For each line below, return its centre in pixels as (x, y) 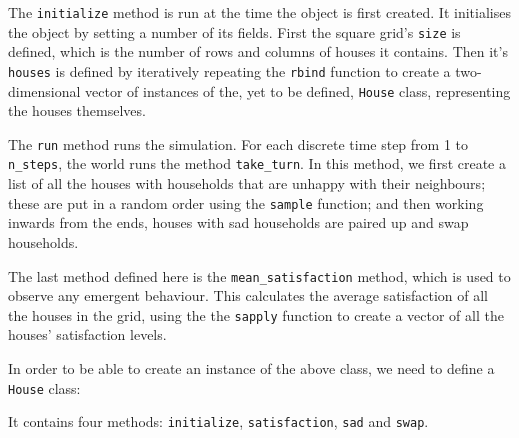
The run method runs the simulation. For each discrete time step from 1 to (238, 143)
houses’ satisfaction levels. (87, 334)
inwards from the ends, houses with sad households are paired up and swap (238, 222)
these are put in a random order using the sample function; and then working (246, 202)
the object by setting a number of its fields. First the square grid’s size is (234, 31)
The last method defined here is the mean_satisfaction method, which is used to (259, 275)
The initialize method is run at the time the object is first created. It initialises (259, 12)
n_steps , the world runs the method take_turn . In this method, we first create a (257, 163)
